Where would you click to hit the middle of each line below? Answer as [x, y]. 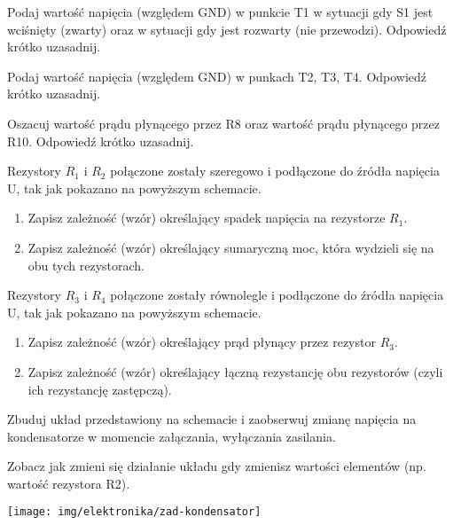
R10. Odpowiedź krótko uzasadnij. [101, 141]
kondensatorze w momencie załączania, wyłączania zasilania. [172, 436]
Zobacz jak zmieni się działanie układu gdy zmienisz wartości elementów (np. [217, 466]
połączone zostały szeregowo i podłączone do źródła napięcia [275, 171]
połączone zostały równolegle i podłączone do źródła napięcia [277, 295]
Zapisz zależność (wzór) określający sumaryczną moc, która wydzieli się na [231, 247]
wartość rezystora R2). [69, 483]
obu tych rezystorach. [86, 265]
